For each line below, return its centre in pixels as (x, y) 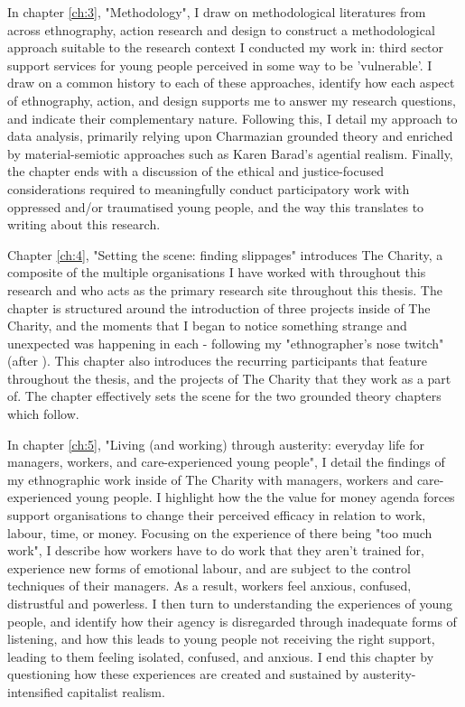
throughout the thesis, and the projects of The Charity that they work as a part (229, 378)
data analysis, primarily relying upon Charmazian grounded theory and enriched (230, 136)
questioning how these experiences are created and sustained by (183, 674)
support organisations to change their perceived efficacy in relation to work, (217, 515)
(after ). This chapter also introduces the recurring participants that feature (217, 361)
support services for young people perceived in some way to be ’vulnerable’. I (220, 65)
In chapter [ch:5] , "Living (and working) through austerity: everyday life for (216, 444)
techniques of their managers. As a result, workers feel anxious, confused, (209, 586)
